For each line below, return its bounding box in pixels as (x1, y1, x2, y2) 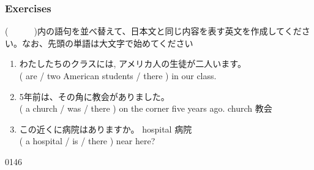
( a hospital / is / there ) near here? (19, 134, 155, 147)
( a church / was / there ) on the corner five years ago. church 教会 (19, 102, 272, 115)
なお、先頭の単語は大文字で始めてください (21, 36, 193, 49)
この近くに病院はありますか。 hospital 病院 (19, 122, 192, 135)
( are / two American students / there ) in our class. (19, 69, 217, 82)
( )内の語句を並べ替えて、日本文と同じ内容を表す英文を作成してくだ (5, 25, 302, 37)
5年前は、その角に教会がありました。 (19, 90, 170, 102)
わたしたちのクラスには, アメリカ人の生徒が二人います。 (19, 57, 246, 70)
